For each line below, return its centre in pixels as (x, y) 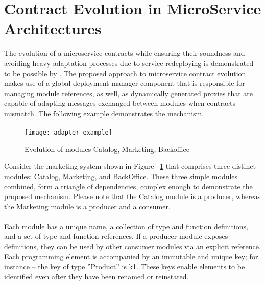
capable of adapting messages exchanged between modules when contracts (120, 103)
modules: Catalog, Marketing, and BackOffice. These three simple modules (121, 176)
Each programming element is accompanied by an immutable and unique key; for (131, 256)
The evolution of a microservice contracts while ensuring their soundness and (125, 53)
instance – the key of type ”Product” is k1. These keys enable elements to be (125, 266)
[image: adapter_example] (68, 133)
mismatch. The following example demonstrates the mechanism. (104, 113)
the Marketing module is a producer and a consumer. (87, 206)
